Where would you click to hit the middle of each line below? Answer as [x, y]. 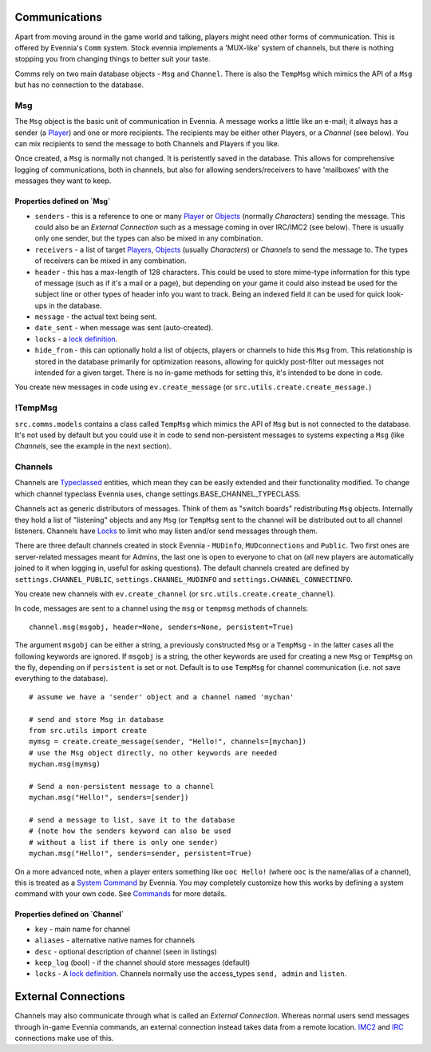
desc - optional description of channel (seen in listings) [126, 951]
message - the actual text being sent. [96, 317]
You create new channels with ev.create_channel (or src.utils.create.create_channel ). [175, 594]
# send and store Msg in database [96, 719]
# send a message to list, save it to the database [132, 820]
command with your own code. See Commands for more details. [121, 894]
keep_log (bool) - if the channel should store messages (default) [142, 962]
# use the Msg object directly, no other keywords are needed [153, 753]
